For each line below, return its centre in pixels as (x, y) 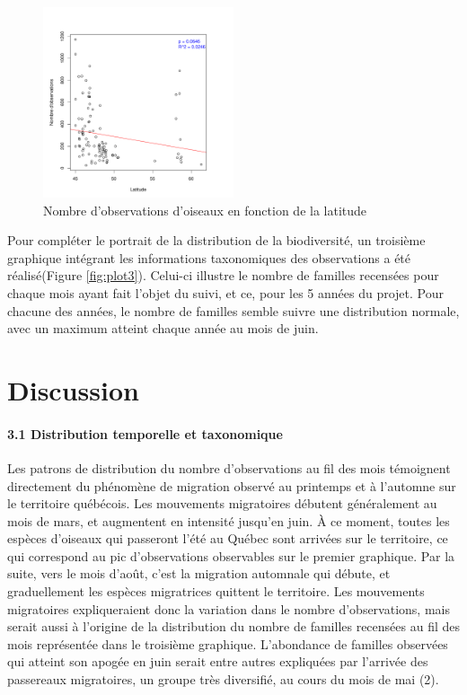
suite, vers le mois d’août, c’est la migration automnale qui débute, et (199, 573)
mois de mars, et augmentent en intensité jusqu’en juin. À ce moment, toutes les (229, 520)
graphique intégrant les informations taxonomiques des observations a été (209, 257)
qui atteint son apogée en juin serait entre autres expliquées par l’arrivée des (218, 661)
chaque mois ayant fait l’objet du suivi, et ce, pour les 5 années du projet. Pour (225, 292)
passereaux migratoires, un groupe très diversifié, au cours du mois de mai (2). (223, 679)
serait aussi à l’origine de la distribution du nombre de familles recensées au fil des (234, 626)
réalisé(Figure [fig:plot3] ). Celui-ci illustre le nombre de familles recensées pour (223, 275)
